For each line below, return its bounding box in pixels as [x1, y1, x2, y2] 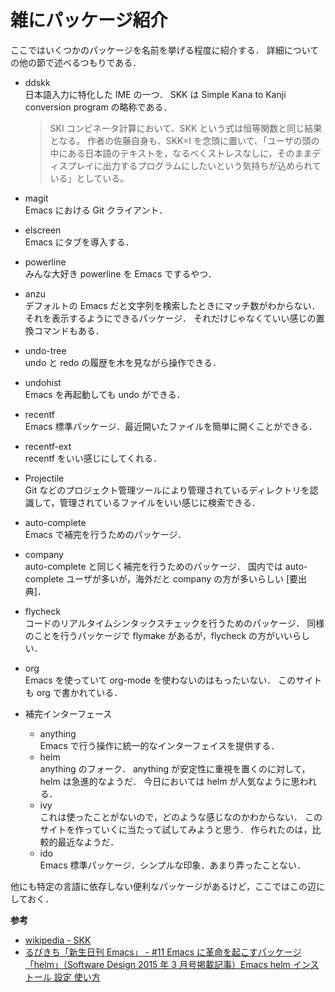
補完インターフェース [24, 707, 113, 720]
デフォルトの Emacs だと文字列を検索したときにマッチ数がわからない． [24, 299, 321, 311]
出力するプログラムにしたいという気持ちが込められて [102, 159, 322, 171]
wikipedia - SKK [24, 934, 92, 946]
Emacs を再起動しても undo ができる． [24, 388, 186, 400]
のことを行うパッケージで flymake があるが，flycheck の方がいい [24, 629, 293, 641]
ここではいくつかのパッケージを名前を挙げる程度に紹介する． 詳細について [10, 44, 320, 56]
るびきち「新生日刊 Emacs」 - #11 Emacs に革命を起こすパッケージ [24, 946, 302, 958]
